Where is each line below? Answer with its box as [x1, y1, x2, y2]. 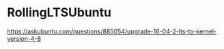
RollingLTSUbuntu [7, 5, 111, 20]
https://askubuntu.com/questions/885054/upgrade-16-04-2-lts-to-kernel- [7, 27, 217, 35]
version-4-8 [7, 34, 42, 42]
